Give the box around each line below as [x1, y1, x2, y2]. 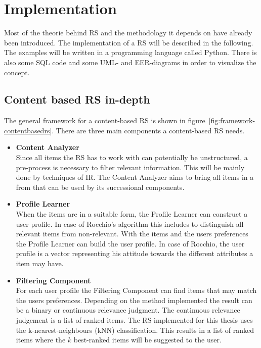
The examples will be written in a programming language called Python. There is [4, 47, 257, 58]
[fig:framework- [208, 115, 255, 126]
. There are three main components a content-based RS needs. [52, 125, 245, 135]
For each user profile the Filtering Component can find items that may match [16, 285, 257, 295]
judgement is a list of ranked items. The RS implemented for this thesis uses [16, 314, 253, 325]
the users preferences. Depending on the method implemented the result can [16, 294, 252, 305]
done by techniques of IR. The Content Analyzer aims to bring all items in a [16, 172, 254, 182]
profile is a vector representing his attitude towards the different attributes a [16, 248, 253, 259]
